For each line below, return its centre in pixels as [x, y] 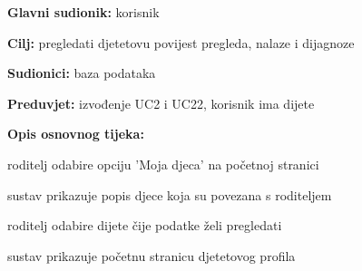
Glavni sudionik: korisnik [83, 12]
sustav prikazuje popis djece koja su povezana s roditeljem [170, 194]
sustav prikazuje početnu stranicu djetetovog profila [152, 255]
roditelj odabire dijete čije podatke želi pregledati [145, 225]
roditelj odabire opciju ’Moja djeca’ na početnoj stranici [163, 164]
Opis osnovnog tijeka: [76, 134]
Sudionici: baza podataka [82, 73]
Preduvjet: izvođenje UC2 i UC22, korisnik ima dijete [161, 103]
